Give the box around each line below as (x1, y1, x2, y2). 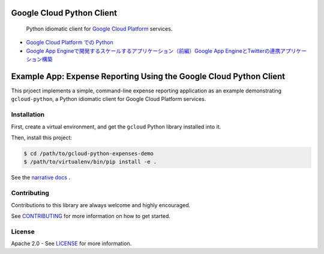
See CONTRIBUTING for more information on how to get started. (11, 212, 171, 219)
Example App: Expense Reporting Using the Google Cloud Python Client (11, 71, 285, 81)
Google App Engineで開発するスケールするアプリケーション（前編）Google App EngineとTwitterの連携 (26, 47, 281, 54)
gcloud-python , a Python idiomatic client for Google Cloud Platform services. (11, 95, 206, 103)
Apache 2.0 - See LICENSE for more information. (11, 240, 132, 247)
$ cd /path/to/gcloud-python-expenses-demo (23, 150, 154, 157)
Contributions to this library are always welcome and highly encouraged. (11, 201, 191, 208)
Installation (11, 110, 45, 119)
